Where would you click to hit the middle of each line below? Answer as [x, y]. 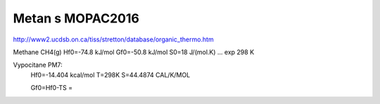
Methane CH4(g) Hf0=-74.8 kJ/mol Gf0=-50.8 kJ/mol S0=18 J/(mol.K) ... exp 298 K [134, 52]
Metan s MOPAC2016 [76, 18]
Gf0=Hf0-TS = [52, 88]
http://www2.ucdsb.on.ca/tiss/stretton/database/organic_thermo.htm [113, 39]
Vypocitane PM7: [38, 65]
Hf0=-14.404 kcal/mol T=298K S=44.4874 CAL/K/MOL [110, 74]
